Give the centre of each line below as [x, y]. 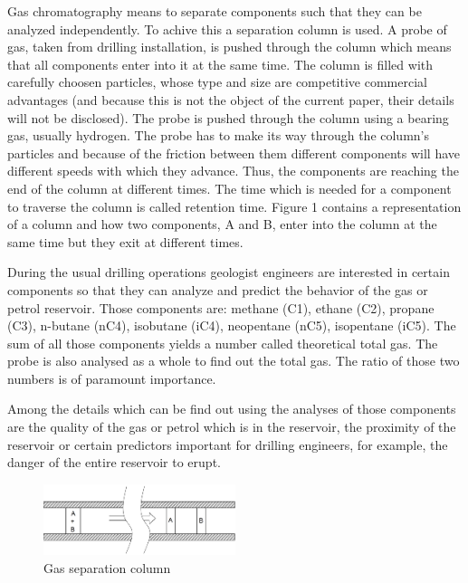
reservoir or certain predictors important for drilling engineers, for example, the [228, 444]
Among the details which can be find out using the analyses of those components [232, 409]
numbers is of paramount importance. [112, 378]
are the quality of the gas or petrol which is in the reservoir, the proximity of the [232, 427]
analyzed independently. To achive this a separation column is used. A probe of [227, 29]
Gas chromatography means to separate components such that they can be [215, 11]
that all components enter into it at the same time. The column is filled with [220, 64]
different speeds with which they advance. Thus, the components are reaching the [233, 171]
